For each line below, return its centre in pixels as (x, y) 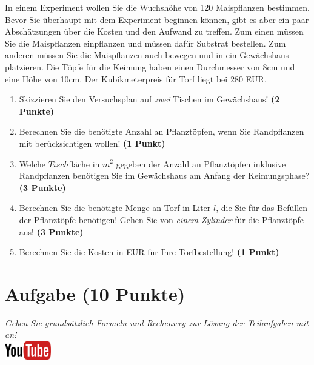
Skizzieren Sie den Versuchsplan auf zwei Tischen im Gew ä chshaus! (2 (149, 99)
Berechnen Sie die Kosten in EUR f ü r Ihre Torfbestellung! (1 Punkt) (149, 252)
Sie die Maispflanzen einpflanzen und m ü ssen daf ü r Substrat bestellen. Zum (145, 43)
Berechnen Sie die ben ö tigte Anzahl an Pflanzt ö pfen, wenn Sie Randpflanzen (162, 131)
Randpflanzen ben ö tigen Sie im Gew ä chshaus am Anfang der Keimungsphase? (164, 176)
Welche (32, 163)
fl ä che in (84, 163)
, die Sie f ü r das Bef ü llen (262, 208)
